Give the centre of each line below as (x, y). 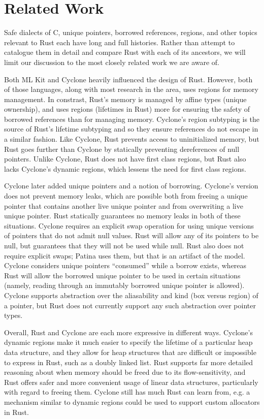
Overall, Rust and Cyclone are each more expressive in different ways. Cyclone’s (128, 332)
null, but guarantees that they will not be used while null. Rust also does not (124, 245)
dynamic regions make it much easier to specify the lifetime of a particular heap (128, 342)
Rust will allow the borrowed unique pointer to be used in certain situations (122, 275)
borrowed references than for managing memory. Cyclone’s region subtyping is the (132, 119)
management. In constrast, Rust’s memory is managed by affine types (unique (125, 99)
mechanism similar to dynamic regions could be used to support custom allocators (132, 401)
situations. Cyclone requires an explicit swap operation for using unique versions (129, 225)
